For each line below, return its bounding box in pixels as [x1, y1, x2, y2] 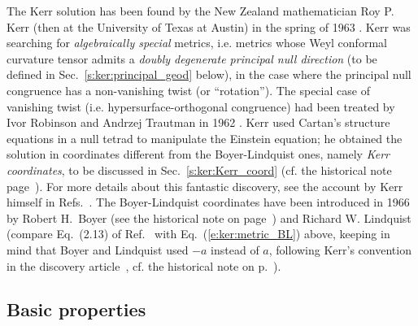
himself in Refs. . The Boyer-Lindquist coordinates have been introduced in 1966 [7, 193, 410, 211]
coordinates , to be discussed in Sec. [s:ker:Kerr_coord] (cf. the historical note [7, 161, 392, 178]
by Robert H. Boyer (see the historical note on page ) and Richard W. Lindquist [7, 209, 411, 226]
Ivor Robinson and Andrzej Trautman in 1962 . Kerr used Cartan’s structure [7, 114, 390, 131]
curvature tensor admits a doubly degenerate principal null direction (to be [7, 50, 377, 67]
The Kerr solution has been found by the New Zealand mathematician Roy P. [7, 2, 394, 19]
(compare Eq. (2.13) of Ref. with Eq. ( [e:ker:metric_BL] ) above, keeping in [7, 225, 390, 242]
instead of [211, 241, 259, 258]
